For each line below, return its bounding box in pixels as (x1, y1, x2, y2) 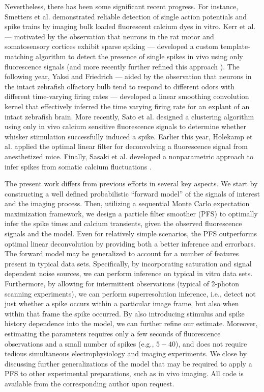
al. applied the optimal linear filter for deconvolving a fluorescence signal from (5, 141, 248, 152)
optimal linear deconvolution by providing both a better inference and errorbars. (5, 238, 255, 249)
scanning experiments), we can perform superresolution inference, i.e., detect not (5, 288, 256, 299)
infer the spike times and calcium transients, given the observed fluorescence (5, 218, 242, 229)
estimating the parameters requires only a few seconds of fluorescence (5, 328, 221, 338)
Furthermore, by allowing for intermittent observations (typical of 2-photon (5, 278, 240, 289)
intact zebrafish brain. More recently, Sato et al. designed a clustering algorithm (5, 111, 254, 121)
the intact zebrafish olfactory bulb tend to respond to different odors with (5, 81, 234, 91)
